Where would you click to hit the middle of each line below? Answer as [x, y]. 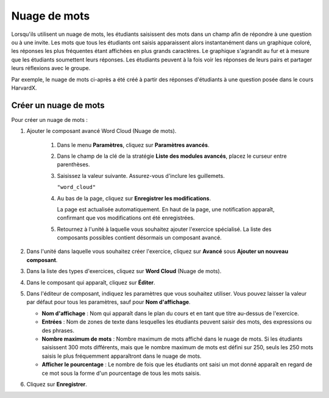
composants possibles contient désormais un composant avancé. [139, 238]
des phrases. [58, 330]
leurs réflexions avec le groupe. [51, 68]
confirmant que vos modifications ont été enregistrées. [126, 218]
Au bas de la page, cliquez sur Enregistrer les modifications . [134, 198]
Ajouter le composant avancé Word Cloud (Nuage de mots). [101, 131]
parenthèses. [74, 165]
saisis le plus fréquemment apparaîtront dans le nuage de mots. [122, 356]
